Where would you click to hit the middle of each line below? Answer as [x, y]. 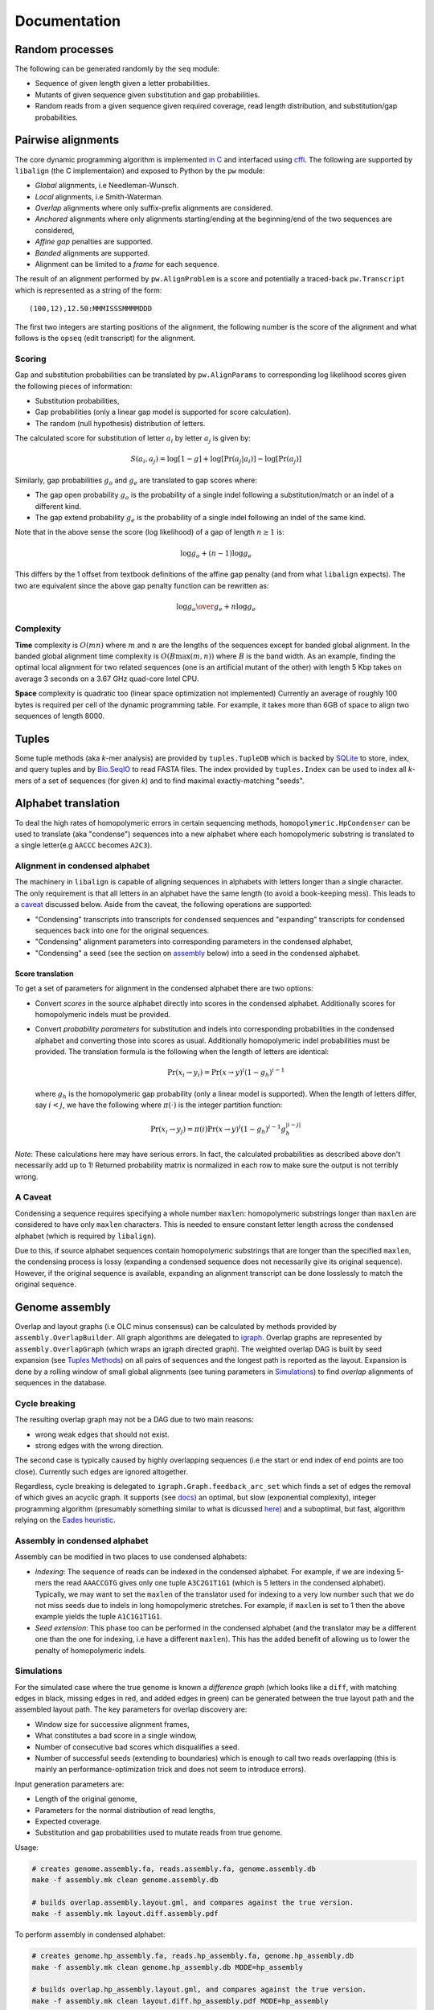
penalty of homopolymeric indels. [90, 1650]
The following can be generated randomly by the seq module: [117, 69]
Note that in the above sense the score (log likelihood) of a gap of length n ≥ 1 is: [149, 532]
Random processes [64, 49]
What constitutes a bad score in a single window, [116, 1736]
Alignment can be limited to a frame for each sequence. [127, 265]
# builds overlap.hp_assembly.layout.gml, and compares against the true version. [199, 1989]
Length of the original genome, [86, 1799]
